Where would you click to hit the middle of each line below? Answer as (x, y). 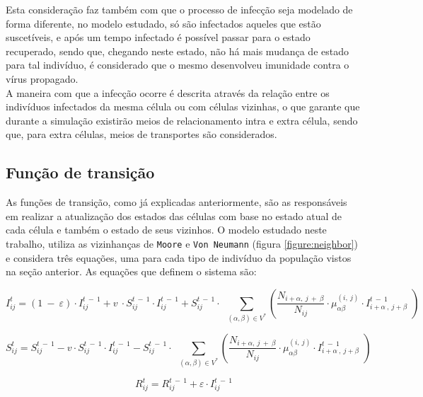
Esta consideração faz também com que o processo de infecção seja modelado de (179, 9)
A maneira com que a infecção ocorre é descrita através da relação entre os (168, 92)
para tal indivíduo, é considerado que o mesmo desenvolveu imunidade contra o (178, 65)
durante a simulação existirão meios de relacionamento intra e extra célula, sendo (182, 120)
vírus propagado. (42, 78)
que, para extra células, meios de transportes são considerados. (141, 134)
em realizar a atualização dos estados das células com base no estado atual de (174, 215)
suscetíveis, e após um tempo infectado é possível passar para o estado (158, 37)
